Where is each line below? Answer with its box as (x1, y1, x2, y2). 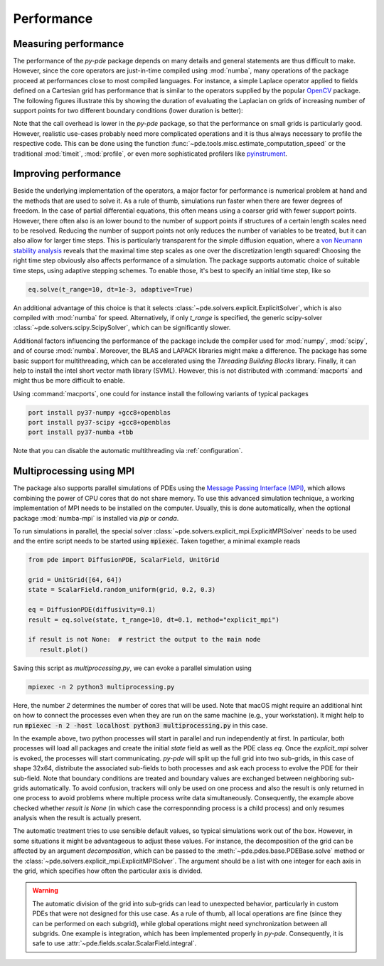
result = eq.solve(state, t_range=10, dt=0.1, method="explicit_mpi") (28, 615, 280, 624)
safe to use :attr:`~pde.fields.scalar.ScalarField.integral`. (32, 939, 197, 948)
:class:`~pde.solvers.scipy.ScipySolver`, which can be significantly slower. (13, 324, 231, 332)
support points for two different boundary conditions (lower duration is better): (13, 107, 243, 115)
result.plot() (39, 645, 89, 654)
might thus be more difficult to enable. (13, 376, 125, 385)
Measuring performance (13, 38, 124, 50)
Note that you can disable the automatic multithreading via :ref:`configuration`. (13, 447, 243, 455)
